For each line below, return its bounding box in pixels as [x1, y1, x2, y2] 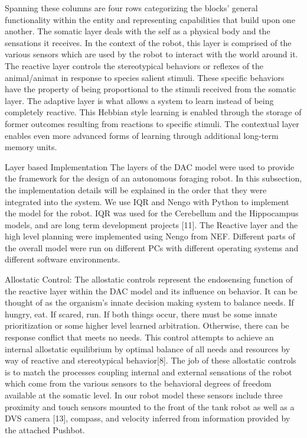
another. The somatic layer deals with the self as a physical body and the [5, 25, 270, 37]
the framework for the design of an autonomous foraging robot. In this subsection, [5, 172, 302, 184]
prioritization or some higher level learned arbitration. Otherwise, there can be [5, 319, 289, 332]
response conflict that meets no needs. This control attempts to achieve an [5, 331, 274, 343]
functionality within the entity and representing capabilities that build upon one [5, 13, 295, 25]
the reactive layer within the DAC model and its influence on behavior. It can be [5, 284, 298, 297]
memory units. [5, 141, 57, 153]
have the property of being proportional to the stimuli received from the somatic [5, 83, 296, 95]
